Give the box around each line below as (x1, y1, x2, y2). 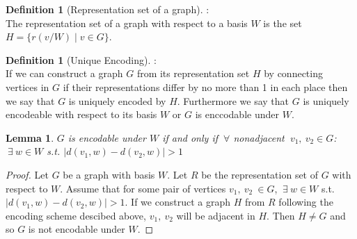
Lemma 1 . (6, 130, 54, 145)
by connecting (264, 66, 323, 81)
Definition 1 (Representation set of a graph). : (6, 2, 209, 16)
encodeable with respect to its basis (6, 107, 157, 122)
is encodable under (68, 130, 146, 145)
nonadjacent (233, 130, 285, 145)
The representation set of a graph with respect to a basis (6, 15, 248, 30)
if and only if (162, 130, 218, 145)
